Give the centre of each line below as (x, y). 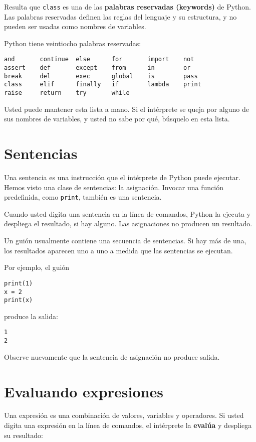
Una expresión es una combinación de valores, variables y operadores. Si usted (124, 415)
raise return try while (67, 93)
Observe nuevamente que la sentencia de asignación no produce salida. (112, 356)
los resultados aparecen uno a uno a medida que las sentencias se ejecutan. (118, 250)
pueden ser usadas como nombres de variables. (75, 26)
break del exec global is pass (101, 76)
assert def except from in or (97, 68)
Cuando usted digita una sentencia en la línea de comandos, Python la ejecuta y (127, 213)
